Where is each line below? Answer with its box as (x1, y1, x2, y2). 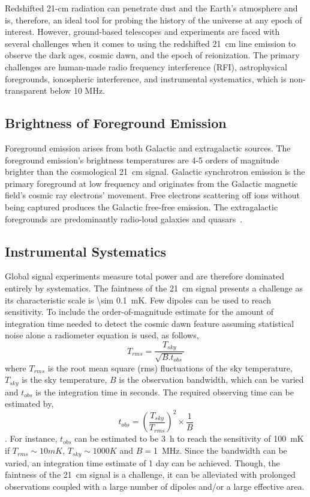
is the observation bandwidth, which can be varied (119, 373, 304, 386)
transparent (5, 84, 47, 97)
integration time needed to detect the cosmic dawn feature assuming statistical (5, 317, 294, 329)
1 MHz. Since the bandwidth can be (153, 444, 287, 457)
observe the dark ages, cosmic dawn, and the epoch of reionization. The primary (5, 49, 300, 61)
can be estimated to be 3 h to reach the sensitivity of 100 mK (74, 432, 304, 445)
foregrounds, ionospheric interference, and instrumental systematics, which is (5, 72, 287, 85)
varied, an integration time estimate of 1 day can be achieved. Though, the (5, 456, 280, 469)
